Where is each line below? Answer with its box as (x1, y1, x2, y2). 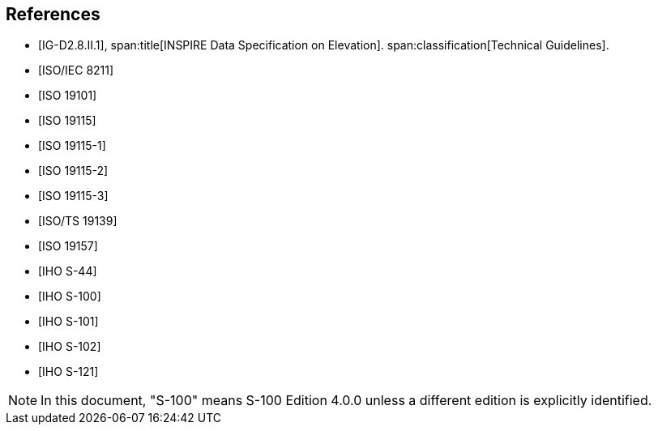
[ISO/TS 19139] (38, 214, 117, 228)
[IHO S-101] (38, 314, 99, 329)
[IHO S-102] (38, 339, 101, 354)
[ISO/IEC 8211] (38, 63, 114, 78)
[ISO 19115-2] (38, 164, 109, 178)
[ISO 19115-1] (38, 139, 106, 153)
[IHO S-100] (38, 289, 101, 304)
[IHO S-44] (38, 264, 97, 279)
